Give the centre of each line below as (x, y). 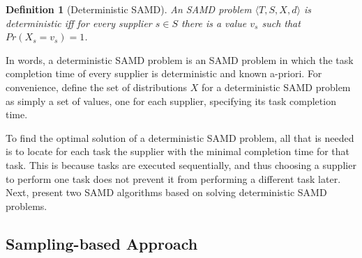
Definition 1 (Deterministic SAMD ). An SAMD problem (129, 9)
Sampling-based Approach (102, 243)
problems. (27, 205)
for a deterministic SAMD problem (276, 87)
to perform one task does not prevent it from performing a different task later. (173, 178)
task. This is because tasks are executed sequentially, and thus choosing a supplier (181, 164)
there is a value (214, 23)
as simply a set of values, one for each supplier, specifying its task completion (171, 100)
